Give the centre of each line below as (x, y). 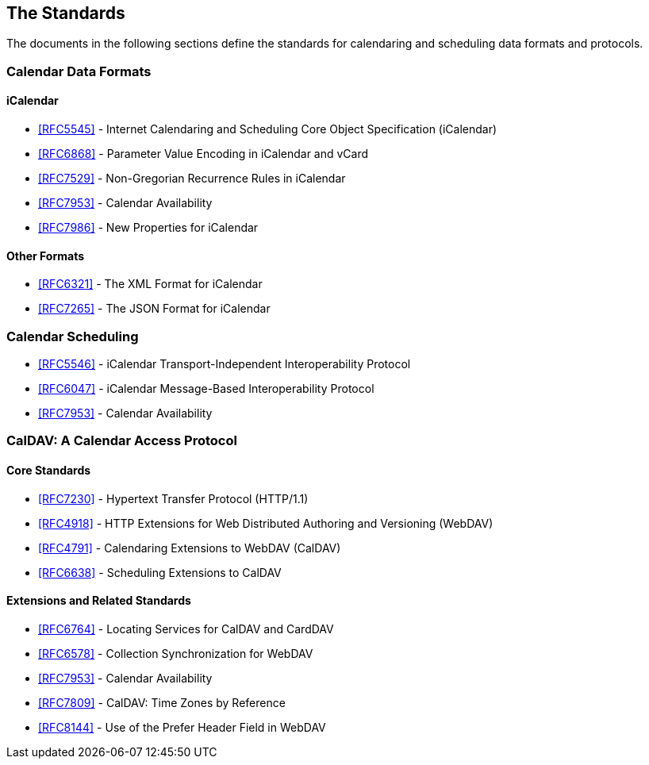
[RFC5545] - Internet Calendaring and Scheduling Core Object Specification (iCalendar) (268, 129)
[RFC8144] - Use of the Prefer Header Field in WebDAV (182, 727)
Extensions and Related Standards (99, 601)
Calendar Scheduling (73, 336)
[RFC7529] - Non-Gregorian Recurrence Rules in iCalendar (192, 179)
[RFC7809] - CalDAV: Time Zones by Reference (162, 702)
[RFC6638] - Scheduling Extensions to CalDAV (160, 572)
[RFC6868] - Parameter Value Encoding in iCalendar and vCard (204, 154)
